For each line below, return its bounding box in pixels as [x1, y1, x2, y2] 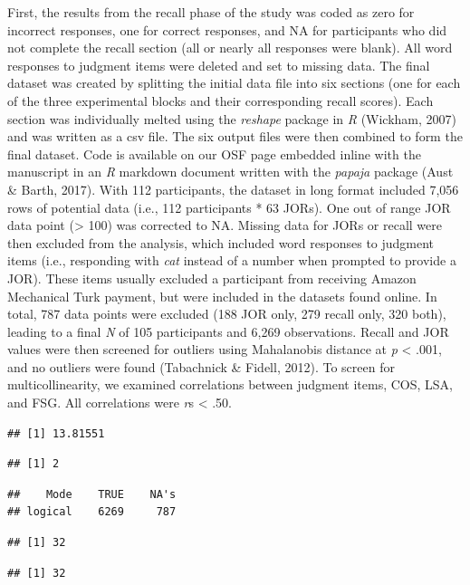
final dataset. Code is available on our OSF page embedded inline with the [7, 144, 421, 163]
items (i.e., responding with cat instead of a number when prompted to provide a [7, 251, 456, 270]
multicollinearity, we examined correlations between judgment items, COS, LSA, [7, 375, 454, 394]
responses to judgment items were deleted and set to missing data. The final [7, 55, 430, 74]
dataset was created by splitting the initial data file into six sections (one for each [7, 73, 461, 92]
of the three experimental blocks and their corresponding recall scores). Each [7, 91, 434, 110]
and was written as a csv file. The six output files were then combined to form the [7, 127, 463, 146]
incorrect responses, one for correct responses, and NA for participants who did [7, 20, 447, 39]
